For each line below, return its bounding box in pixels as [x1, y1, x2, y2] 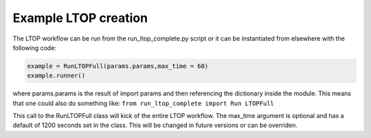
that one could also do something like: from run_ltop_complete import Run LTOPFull [12, 99, 275, 107]
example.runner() [27, 72, 86, 80]
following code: [12, 43, 56, 51]
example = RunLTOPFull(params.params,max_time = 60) [27, 62, 209, 70]
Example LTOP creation [12, 10, 148, 25]
